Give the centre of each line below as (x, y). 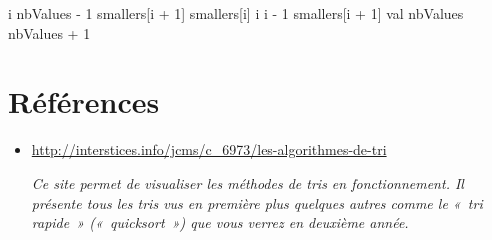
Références (84, 101)
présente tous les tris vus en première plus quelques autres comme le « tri (257, 202)
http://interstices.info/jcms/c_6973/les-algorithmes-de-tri (209, 149)
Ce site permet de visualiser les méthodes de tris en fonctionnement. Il (247, 182)
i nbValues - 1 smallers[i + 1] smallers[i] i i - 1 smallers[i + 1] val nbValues (236, 13)
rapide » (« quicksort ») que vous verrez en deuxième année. (220, 222)
